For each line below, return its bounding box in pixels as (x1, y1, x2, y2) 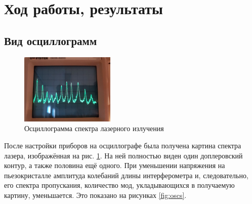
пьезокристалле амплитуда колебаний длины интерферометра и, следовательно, (4, 170, 248, 180)
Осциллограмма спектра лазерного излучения (24, 123, 164, 134)
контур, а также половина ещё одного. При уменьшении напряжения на (4, 160, 225, 171)
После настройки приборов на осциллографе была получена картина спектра (4, 140, 241, 150)
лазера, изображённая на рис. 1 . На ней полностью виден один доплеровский (4, 150, 243, 160)
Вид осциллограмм (4, 32, 97, 48)
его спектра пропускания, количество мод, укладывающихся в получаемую (4, 180, 235, 190)
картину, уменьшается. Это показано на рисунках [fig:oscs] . (4, 189, 187, 200)
